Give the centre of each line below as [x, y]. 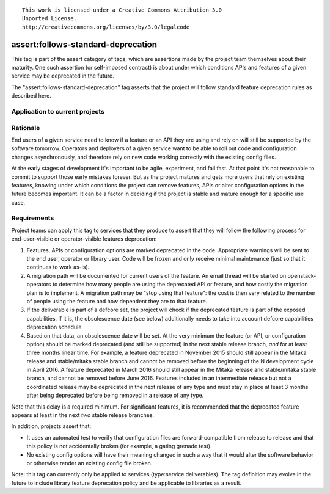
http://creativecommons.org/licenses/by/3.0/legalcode [106, 27]
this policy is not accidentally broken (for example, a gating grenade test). [119, 446]
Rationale [26, 128]
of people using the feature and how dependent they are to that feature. [117, 301]
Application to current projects [58, 112]
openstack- [302, 275]
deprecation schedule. [55, 327]
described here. [31, 96]
